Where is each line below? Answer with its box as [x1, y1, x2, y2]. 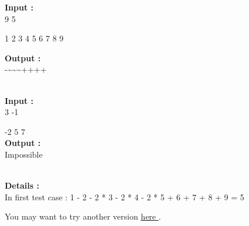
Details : [5, 179, 39, 192]
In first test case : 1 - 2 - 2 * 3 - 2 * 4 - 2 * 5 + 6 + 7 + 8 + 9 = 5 [5, 190, 244, 203]
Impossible [5, 148, 43, 160]
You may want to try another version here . [5, 210, 161, 222]
